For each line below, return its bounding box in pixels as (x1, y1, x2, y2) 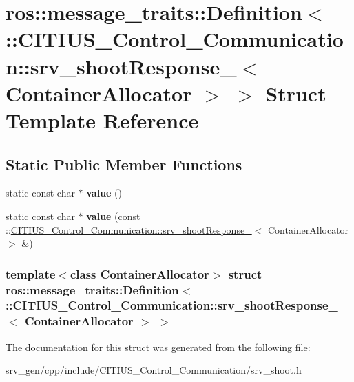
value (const (86, 208, 140, 223)
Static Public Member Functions (6, 153, 242, 174)
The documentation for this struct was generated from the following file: (6, 339, 311, 354)
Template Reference (6, 105, 199, 134)
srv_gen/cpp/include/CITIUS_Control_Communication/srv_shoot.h (6, 363, 302, 377)
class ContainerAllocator (70, 265, 209, 282)
